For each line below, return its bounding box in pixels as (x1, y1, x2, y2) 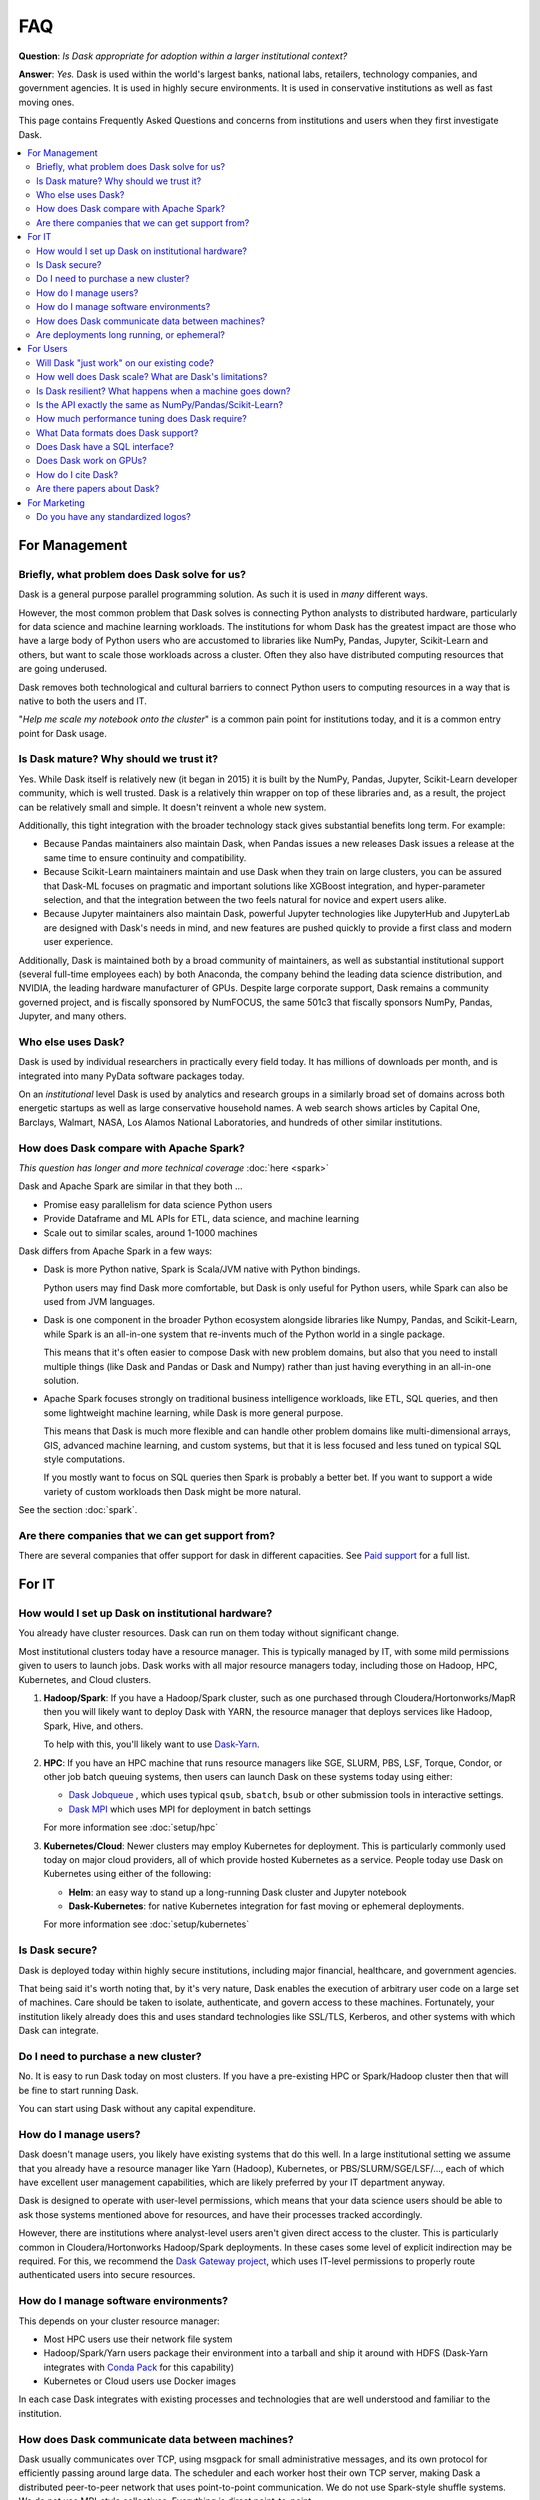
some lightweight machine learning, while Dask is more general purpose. (43, 1406, 344, 1419)
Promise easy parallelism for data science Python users (43, 1198, 273, 1210)
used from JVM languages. (43, 1296, 155, 1308)
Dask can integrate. (18, 2025, 99, 2037)
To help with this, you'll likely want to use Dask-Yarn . (43, 1738, 260, 1750)
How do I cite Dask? (36, 468, 119, 480)
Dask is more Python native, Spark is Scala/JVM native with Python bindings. (43, 1263, 361, 1275)
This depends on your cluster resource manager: (18, 2315, 220, 2327)
